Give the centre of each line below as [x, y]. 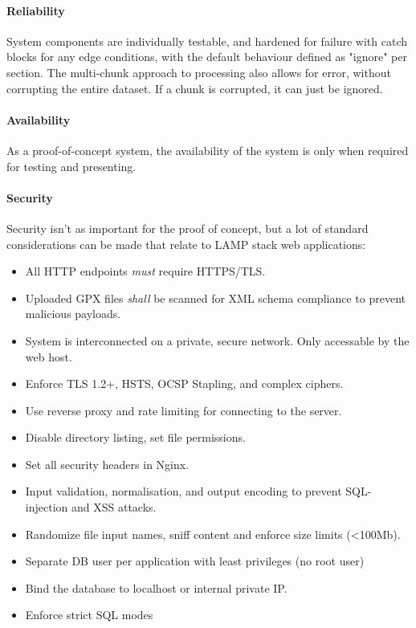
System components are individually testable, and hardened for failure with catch [207, 41]
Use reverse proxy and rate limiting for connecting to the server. [184, 410]
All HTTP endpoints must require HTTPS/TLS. [145, 271]
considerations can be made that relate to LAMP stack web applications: [186, 244]
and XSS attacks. [114, 507]
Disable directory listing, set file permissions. [135, 437]
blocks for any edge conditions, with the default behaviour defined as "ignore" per [207, 57]
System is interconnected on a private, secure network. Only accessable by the [217, 340]
